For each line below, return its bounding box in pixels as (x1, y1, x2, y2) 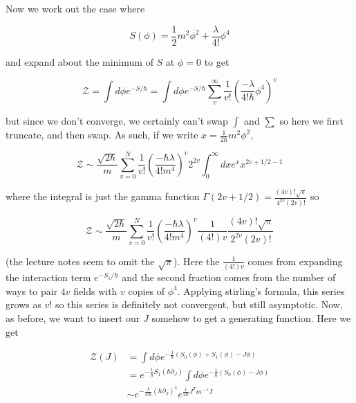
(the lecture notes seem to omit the (6, 253, 155, 268)
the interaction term (6, 270, 91, 285)
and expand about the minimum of (6, 54, 153, 69)
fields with (73, 283, 118, 298)
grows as (6, 297, 41, 312)
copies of (128, 283, 165, 298)
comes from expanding (247, 253, 343, 268)
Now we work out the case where (6, 1, 145, 15)
